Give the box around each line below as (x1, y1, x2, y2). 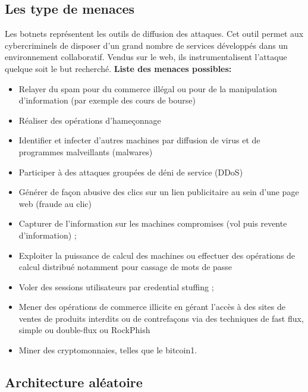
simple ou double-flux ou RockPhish (18, 324, 150, 336)
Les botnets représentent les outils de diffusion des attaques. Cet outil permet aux (5, 27, 304, 40)
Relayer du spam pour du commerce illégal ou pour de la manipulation (18, 82, 277, 95)
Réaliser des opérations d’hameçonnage (18, 114, 161, 126)
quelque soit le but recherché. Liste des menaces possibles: (5, 62, 232, 74)
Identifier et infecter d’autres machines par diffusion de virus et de (18, 134, 260, 146)
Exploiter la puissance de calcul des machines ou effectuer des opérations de (18, 249, 296, 261)
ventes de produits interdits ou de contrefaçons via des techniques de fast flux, (18, 312, 304, 324)
